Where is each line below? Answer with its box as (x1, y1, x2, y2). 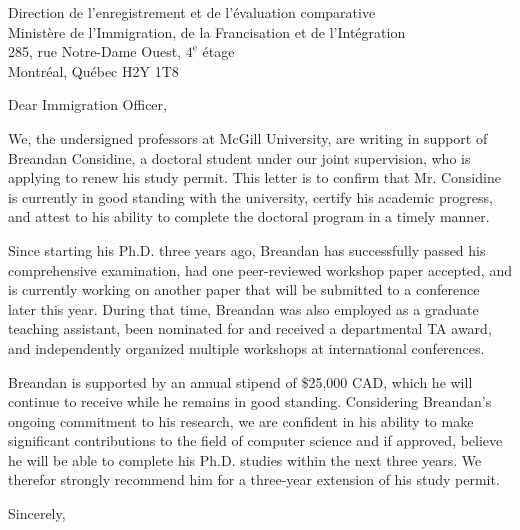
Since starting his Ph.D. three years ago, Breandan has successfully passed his (8, 239, 486, 260)
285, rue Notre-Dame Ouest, (8, 41, 181, 62)
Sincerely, (8, 503, 66, 524)
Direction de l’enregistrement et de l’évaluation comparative (8, 2, 376, 22)
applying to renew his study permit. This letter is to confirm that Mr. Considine (8, 167, 501, 188)
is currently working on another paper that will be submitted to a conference (8, 279, 480, 300)
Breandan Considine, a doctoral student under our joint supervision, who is (8, 147, 471, 168)
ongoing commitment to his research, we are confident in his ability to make (8, 410, 474, 431)
